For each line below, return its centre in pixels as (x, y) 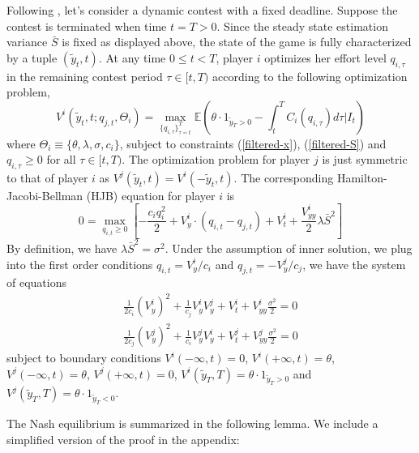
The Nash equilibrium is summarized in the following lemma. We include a (192, 423)
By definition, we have (62, 248)
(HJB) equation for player (151, 195)
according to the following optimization (310, 76)
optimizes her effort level (325, 57)
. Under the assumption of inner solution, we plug (289, 248)
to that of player (47, 177)
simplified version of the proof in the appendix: (123, 439)
